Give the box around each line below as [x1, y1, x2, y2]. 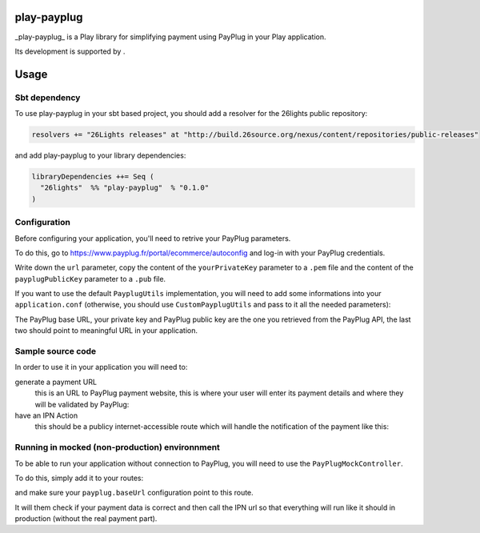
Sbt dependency [14, 92, 81, 103]
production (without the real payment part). [14, 514, 158, 523]
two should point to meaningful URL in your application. [14, 326, 198, 335]
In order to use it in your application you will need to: [14, 363, 188, 372]
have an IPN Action [14, 411, 78, 420]
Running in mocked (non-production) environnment [14, 442, 220, 453]
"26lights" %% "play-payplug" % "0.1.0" [40, 183, 210, 192]
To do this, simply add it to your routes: [14, 473, 144, 483]
